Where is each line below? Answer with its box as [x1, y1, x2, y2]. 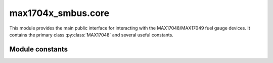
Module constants [9, 45, 68, 53]
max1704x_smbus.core [9, 7, 110, 18]
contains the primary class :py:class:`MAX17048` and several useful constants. [9, 31, 174, 37]
